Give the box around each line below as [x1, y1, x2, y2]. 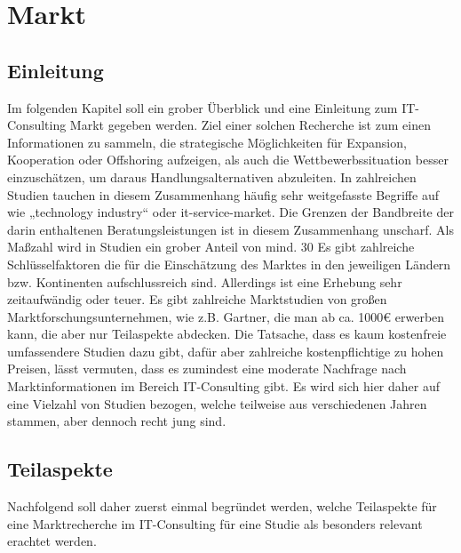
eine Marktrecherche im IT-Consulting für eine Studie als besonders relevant [7, 514, 423, 533]
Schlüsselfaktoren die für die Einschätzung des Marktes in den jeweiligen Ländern [7, 254, 451, 273]
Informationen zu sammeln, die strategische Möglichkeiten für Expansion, [7, 132, 407, 151]
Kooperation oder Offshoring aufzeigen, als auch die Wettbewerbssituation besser [7, 150, 449, 169]
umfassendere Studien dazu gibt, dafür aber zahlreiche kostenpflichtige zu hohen [7, 341, 444, 360]
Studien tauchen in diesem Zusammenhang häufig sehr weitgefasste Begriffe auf [7, 185, 439, 204]
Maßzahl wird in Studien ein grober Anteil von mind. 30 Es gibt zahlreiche [7, 237, 415, 256]
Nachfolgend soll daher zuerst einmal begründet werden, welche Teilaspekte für [7, 497, 437, 516]
